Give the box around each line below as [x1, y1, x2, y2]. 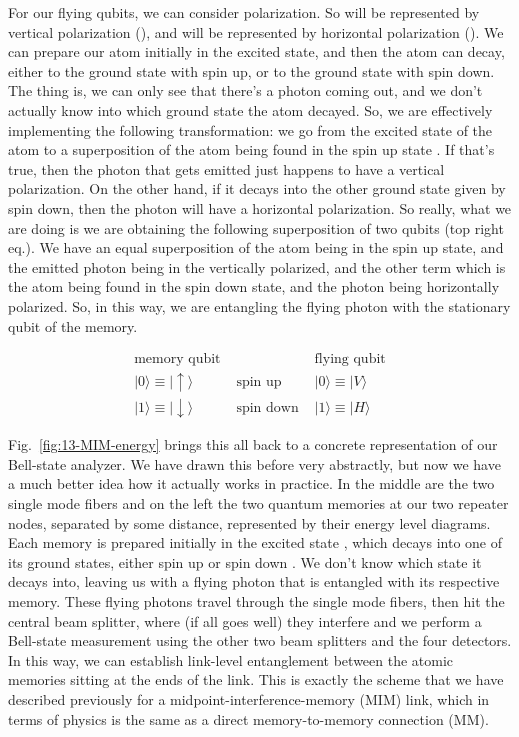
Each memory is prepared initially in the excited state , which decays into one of [8, 532, 503, 553]
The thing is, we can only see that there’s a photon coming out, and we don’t [8, 80, 483, 101]
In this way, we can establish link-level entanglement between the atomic [8, 649, 454, 670]
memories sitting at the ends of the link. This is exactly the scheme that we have [8, 669, 504, 690]
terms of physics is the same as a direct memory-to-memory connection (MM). [8, 708, 489, 729]
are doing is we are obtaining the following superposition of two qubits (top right [8, 217, 504, 238]
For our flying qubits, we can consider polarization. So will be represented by [8, 2, 480, 22]
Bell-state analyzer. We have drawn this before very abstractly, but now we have [8, 453, 501, 474]
